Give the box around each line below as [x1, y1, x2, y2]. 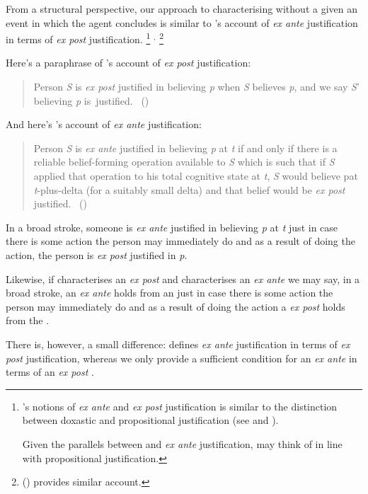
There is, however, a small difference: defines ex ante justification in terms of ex [6, 336, 350, 351]
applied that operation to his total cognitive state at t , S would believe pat [33, 168, 358, 183]
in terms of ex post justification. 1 [6, 30, 151, 46]
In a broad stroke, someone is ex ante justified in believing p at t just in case [6, 219, 338, 234]
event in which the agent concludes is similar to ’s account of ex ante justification [6, 15, 358, 30]
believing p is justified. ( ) [33, 93, 149, 108]
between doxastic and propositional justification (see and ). [22, 413, 279, 427]
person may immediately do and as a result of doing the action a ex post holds [6, 299, 345, 314]
